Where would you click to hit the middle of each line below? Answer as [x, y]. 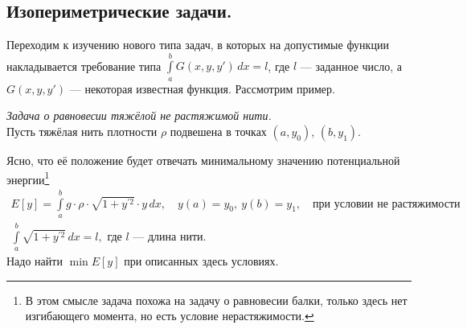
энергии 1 [28, 178]
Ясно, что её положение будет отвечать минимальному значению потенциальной [203, 160]
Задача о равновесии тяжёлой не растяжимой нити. [139, 115]
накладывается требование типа [84, 66]
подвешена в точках [218, 131]
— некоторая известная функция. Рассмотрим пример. [202, 88]
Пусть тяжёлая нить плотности [82, 131]
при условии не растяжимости [387, 204]
